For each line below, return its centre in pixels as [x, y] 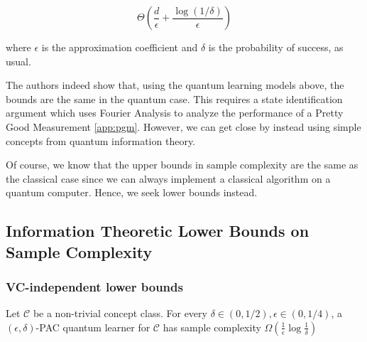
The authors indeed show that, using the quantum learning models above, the [175, 85]
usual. [18, 61]
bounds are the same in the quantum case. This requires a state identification [174, 98]
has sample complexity [212, 327]
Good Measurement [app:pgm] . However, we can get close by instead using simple [183, 126]
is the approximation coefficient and [120, 47]
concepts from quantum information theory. [101, 140]
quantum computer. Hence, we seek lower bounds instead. [132, 192]
